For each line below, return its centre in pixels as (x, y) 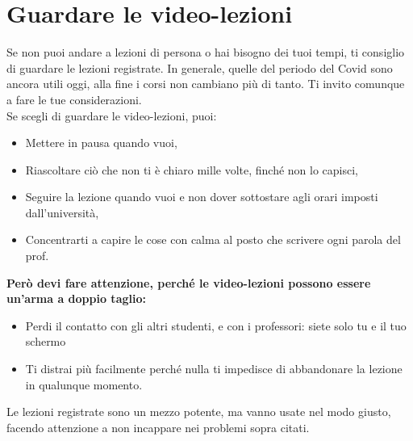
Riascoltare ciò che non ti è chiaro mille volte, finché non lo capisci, (192, 169)
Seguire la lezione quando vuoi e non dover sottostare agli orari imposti (202, 197)
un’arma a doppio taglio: (76, 298)
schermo (46, 341)
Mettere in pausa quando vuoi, (101, 143)
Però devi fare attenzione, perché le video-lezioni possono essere (189, 282)
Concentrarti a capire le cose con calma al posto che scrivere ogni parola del (213, 239)
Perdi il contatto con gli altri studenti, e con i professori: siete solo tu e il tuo (216, 325)
